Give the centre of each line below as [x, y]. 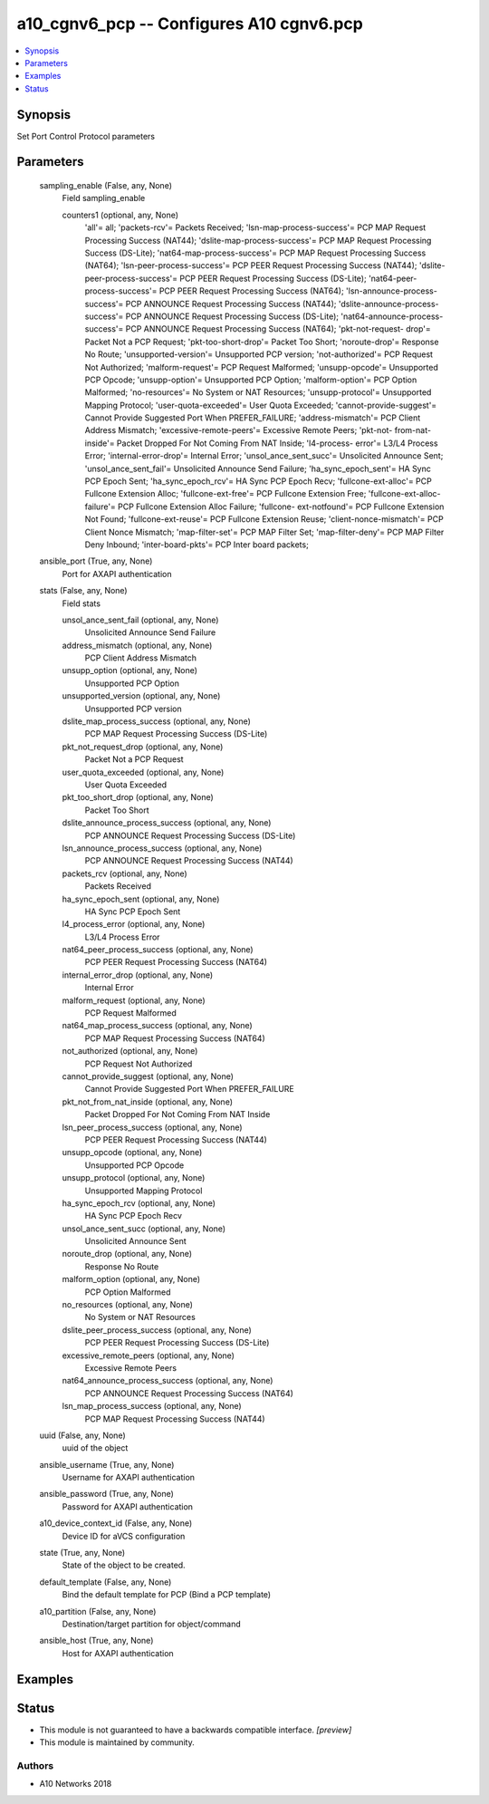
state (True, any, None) [82, 1553]
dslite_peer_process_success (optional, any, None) [157, 1330]
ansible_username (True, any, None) [107, 1464]
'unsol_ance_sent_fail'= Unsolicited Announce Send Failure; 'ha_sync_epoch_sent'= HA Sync [258, 468]
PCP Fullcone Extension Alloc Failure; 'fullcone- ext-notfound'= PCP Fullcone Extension [281, 506]
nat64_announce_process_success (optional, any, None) [168, 1381]
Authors [35, 1765]
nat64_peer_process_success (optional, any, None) [158, 950]
